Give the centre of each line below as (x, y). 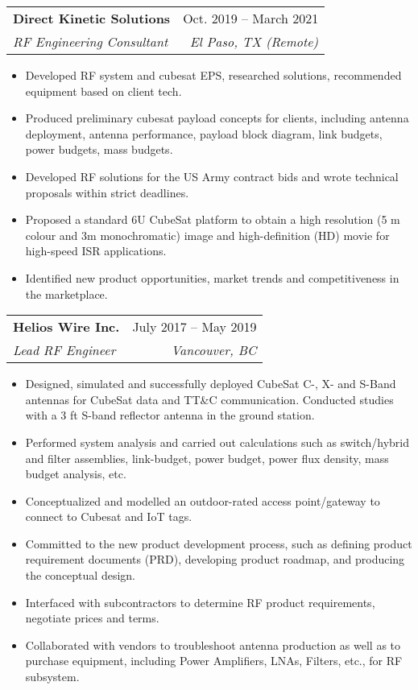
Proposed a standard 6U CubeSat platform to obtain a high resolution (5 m (213, 219)
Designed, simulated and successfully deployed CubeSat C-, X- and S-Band (211, 384)
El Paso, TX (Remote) (254, 41)
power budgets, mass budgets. (99, 149)
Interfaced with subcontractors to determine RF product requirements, (200, 602)
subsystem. (52, 677)
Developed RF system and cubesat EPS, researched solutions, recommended (213, 75)
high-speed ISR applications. (96, 251)
